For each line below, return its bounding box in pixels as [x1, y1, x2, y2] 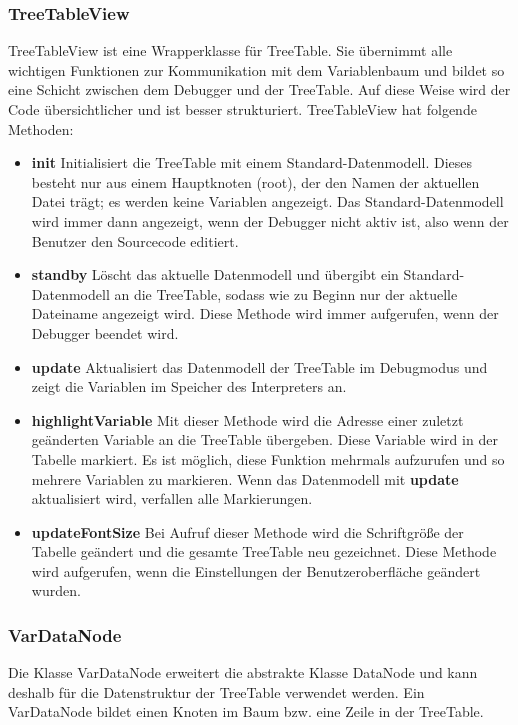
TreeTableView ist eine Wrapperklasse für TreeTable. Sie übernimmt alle [8, 40, 453, 61]
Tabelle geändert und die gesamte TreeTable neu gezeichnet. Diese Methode [31, 541, 497, 562]
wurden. [31, 580, 81, 601]
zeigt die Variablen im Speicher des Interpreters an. [31, 376, 347, 397]
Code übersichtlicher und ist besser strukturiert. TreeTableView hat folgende [8, 99, 477, 119]
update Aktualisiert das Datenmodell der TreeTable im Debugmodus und [31, 356, 488, 377]
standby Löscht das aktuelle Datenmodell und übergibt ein [31, 264, 399, 285]
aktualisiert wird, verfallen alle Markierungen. [31, 488, 313, 509]
